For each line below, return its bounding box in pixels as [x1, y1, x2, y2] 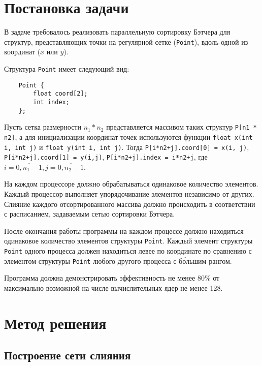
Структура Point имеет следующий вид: [4, 63, 129, 74]
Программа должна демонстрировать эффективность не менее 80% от [4, 272, 220, 283]
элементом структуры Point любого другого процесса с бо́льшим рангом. [4, 255, 232, 266]
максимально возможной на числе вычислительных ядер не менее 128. [4, 283, 223, 293]
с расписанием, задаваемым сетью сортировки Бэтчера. [4, 208, 175, 219]
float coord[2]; [33, 90, 88, 98]
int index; [33, 98, 70, 106]
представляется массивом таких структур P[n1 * [106, 121, 257, 132]
